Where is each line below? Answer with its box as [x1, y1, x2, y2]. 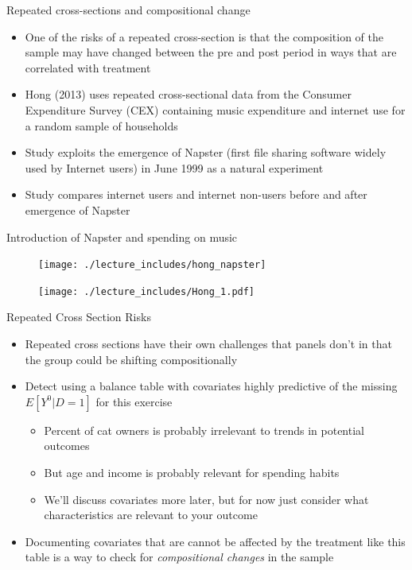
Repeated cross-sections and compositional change [6, 2, 251, 17]
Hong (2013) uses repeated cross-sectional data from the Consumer [25, 86, 352, 103]
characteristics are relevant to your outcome [44, 506, 258, 523]
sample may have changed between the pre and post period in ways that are [25, 44, 397, 60]
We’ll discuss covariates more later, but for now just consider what [44, 491, 369, 507]
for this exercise [95, 393, 173, 409]
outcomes [44, 437, 90, 454]
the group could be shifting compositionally [25, 351, 238, 367]
